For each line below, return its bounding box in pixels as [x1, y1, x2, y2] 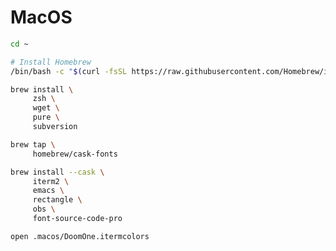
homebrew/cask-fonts [32, 149, 118, 159]
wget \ [32, 103, 60, 113]
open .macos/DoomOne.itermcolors [10, 231, 150, 241]
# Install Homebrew [10, 57, 92, 67]
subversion [32, 122, 78, 132]
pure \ [32, 112, 60, 123]
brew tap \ [10, 139, 56, 150]
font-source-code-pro [32, 214, 123, 224]
